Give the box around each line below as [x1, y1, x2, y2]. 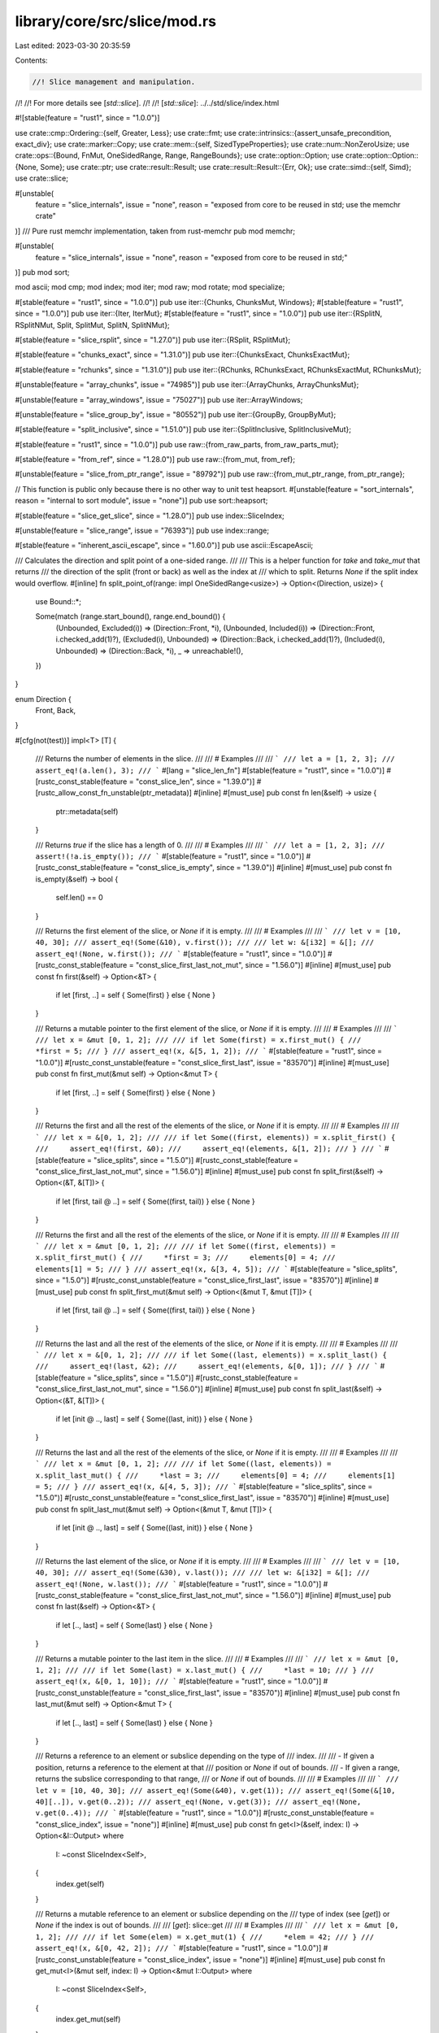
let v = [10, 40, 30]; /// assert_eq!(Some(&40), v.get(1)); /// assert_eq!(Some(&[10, [35, 1786, 396, 1795]
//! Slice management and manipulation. [32, 77, 195, 86]
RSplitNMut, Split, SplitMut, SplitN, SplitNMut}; [15, 320, 170, 329]
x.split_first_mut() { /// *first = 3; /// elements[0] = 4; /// [35, 1253, 337, 1262]
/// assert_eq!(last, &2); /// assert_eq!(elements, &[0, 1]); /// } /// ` [35, 1362, 379, 1371]
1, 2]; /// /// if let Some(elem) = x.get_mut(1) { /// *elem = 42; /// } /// [35, 1932, 374, 1941]
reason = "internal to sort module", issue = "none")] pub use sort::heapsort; [15, 496, 268, 506]
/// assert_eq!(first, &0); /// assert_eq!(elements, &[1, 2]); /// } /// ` [35, 1144, 383, 1154]
